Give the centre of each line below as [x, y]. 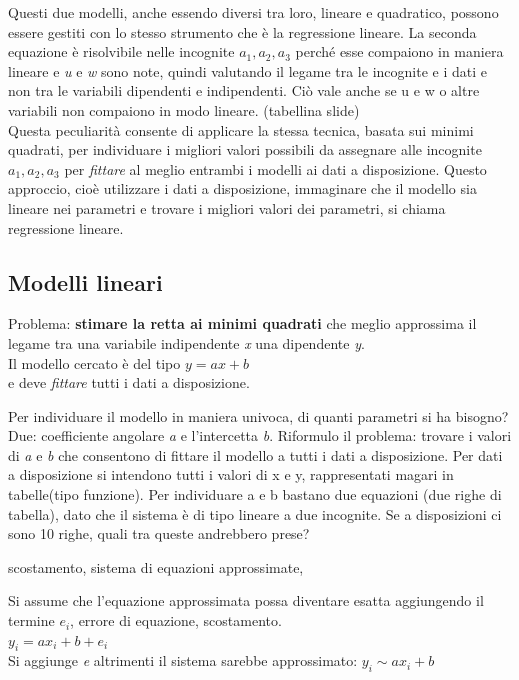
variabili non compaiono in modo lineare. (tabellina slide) [184, 109]
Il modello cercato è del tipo [94, 362]
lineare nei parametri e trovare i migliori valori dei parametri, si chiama [227, 207]
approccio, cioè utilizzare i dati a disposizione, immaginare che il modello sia [242, 188]
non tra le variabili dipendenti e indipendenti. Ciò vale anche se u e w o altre [244, 90]
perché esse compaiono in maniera [399, 51]
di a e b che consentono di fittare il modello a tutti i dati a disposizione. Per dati [255, 454]
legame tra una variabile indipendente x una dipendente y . [186, 342]
